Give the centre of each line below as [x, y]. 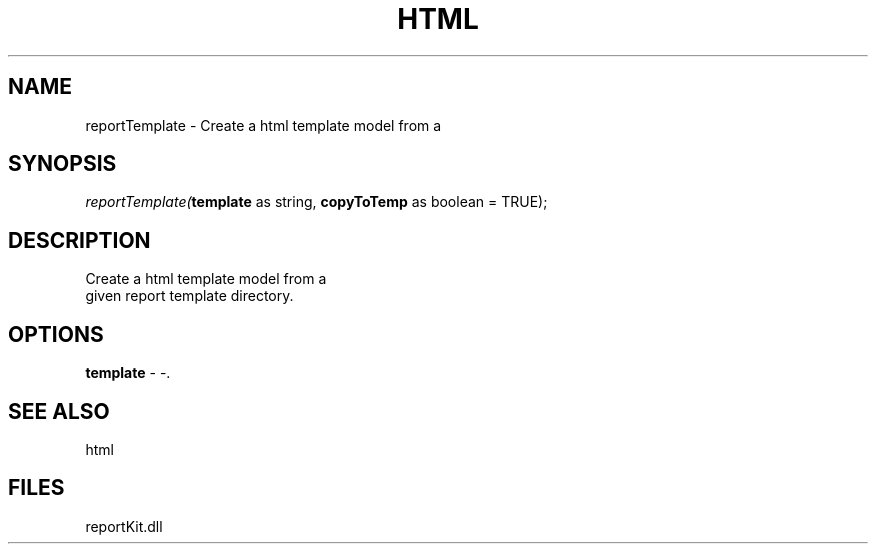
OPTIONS [56, 334]
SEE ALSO [59, 411]
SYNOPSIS [62, 164]
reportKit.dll [124, 526]
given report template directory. [189, 296]
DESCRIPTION [79, 240]
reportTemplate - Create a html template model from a [263, 125]
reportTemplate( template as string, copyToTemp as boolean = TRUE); [316, 202]
